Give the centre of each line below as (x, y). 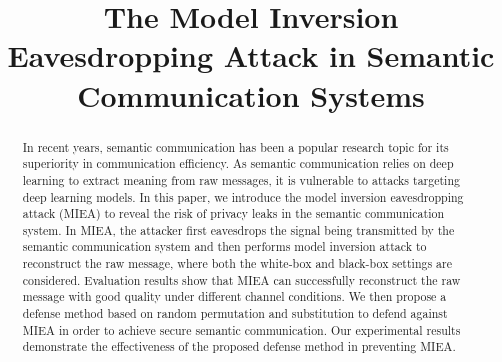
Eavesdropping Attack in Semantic (251, 55)
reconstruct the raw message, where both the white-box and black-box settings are (237, 263)
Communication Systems (251, 94)
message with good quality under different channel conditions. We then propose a (234, 296)
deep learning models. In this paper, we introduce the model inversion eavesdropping (243, 196)
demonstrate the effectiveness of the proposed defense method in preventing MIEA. (239, 346)
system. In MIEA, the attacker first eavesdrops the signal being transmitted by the (238, 229)
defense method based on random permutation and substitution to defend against (235, 313)
